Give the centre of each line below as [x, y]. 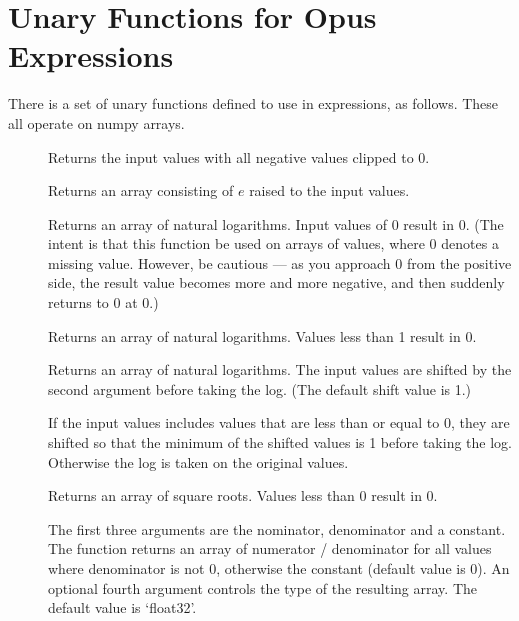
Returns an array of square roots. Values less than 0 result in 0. [243, 495]
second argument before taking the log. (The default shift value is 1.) [260, 388]
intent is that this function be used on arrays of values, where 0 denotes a [273, 243]
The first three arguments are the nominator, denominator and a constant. [277, 528]
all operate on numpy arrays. [96, 122]
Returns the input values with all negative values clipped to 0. [239, 156]
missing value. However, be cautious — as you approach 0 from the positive [280, 262]
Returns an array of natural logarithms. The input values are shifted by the [280, 369]
